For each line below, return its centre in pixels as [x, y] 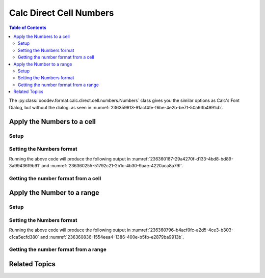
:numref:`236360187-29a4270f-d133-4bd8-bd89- [183, 159]
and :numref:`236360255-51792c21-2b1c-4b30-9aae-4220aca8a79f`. [112, 165]
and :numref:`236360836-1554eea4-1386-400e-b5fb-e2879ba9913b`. [112, 237]
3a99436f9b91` [25, 165]
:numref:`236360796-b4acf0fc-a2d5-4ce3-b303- [183, 230]
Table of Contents [28, 28]
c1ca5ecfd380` [24, 237]
